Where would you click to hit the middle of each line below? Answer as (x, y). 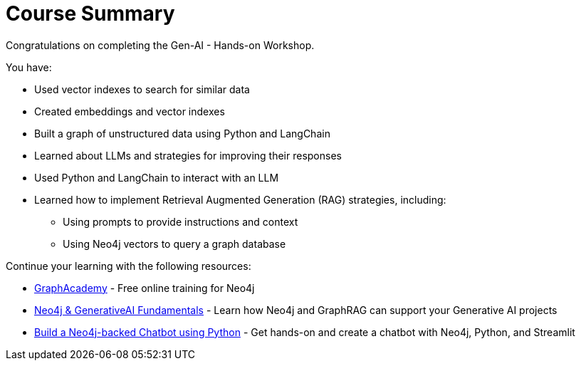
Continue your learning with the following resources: (129, 266)
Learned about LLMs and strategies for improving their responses (188, 155)
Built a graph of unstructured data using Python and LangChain (182, 133)
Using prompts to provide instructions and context (180, 221)
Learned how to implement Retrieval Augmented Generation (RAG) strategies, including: (240, 199)
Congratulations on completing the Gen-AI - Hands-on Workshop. (160, 45)
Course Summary (90, 14)
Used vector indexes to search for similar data (142, 89)
